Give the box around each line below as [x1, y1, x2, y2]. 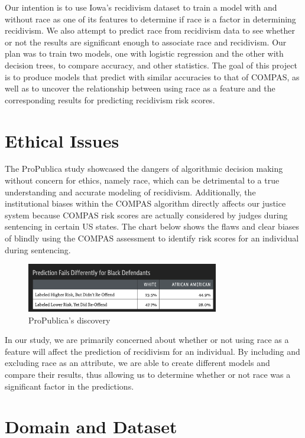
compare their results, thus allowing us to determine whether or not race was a [5, 368, 291, 380]
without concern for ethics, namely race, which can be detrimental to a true [5, 174, 280, 187]
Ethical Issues [5, 128, 119, 152]
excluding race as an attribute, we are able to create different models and [5, 357, 270, 369]
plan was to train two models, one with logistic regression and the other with [5, 47, 284, 60]
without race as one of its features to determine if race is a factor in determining [5, 12, 296, 25]
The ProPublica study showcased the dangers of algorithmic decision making [5, 162, 283, 175]
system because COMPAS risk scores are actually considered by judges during [5, 208, 288, 221]
